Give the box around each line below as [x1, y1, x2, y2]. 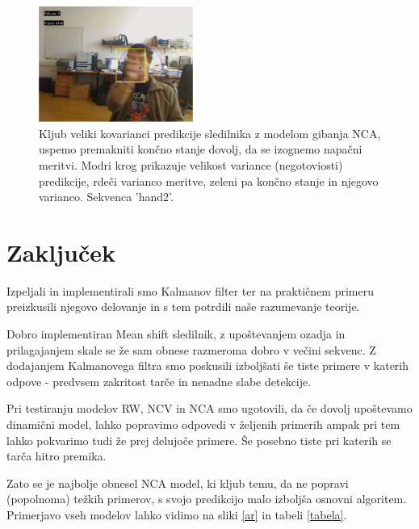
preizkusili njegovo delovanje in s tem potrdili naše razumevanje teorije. [6, 298, 360, 315]
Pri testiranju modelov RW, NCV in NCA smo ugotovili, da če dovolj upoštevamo [6, 400, 413, 417]
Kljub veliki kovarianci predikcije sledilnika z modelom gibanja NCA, [39, 124, 381, 141]
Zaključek [6, 235, 116, 268]
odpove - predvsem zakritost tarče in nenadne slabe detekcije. [6, 372, 312, 389]
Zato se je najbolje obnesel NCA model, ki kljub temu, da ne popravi [6, 474, 349, 491]
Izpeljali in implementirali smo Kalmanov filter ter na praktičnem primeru [6, 282, 374, 299]
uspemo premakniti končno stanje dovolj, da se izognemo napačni [39, 141, 362, 157]
